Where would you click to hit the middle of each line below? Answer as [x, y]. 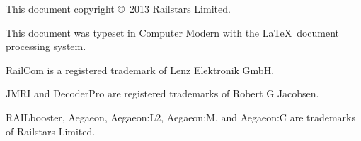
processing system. [46, 46]
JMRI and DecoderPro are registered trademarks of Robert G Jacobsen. [162, 93]
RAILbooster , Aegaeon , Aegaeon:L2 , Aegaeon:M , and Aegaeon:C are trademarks [181, 117]
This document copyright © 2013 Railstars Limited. [118, 8]
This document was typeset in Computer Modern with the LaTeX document [173, 32]
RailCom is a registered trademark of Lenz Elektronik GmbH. [140, 69]
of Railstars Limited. [51, 131]
